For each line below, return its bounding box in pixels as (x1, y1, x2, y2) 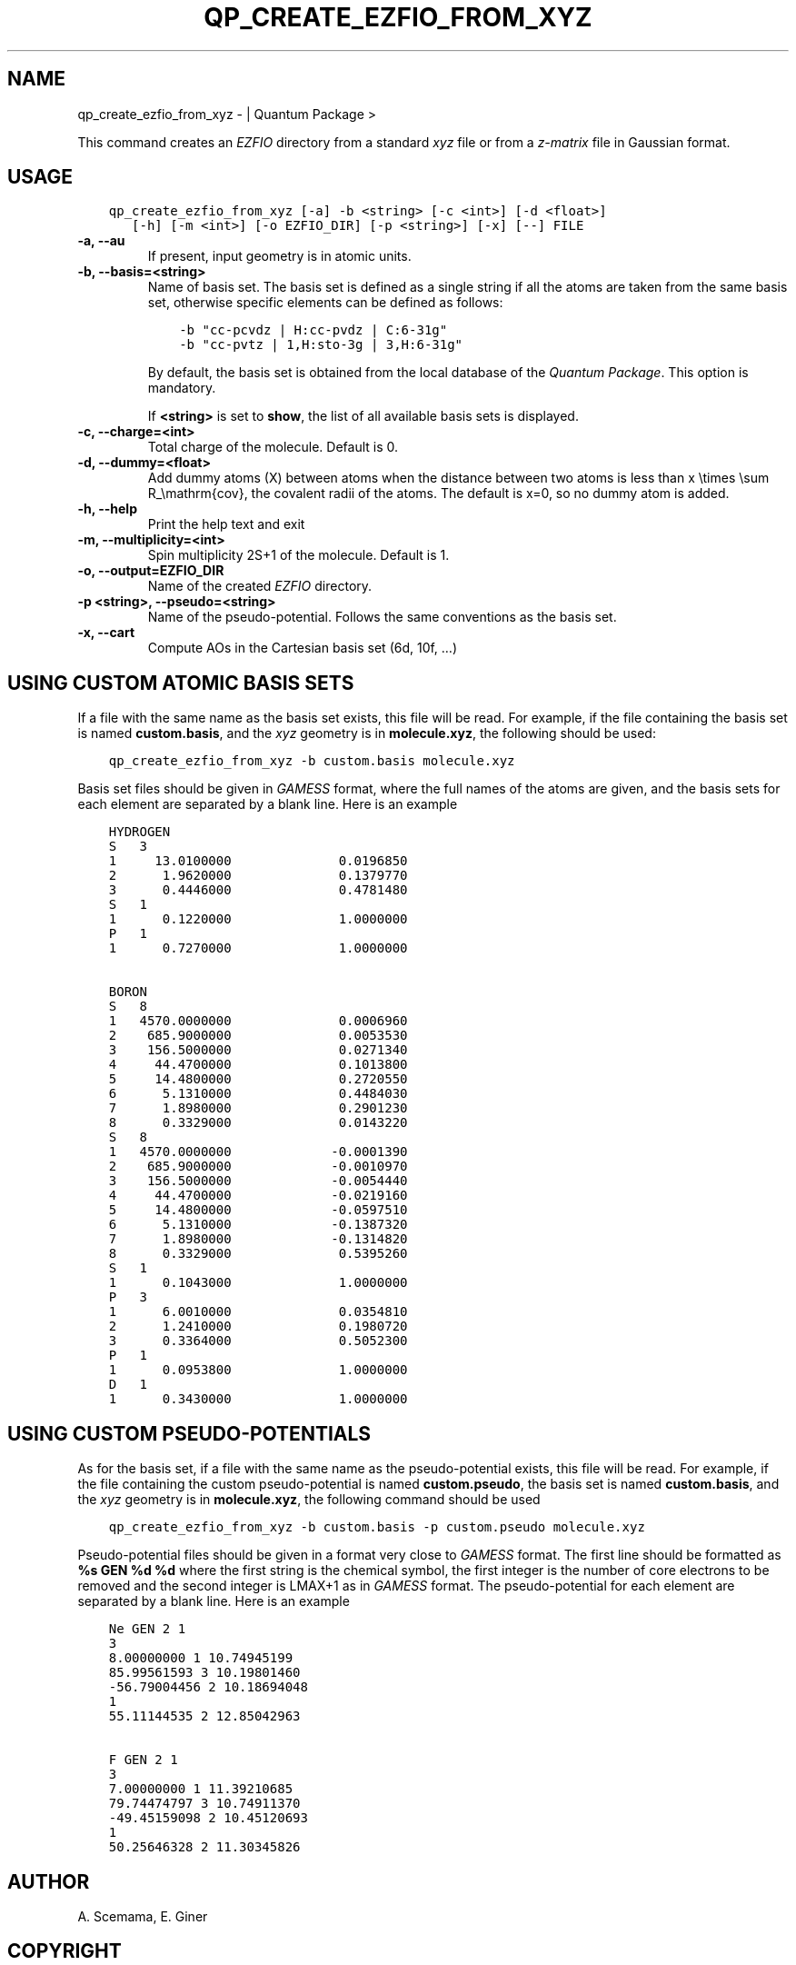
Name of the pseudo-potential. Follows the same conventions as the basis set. (147, 609, 617, 625)
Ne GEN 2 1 (108, 1621, 186, 1637)
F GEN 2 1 (108, 1752, 178, 1768)
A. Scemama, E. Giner (77, 1908, 208, 1924)
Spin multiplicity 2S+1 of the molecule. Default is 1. (147, 547, 450, 564)
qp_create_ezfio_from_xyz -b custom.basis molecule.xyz (108, 753, 515, 769)
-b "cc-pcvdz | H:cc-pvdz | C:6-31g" (179, 323, 448, 338)
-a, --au (77, 233, 125, 249)
